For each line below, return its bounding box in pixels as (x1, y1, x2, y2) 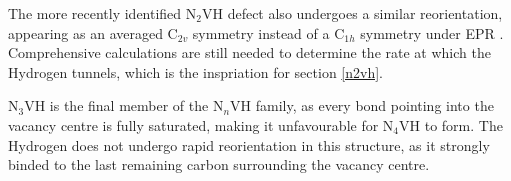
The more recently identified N (8, 3, 197, 23)
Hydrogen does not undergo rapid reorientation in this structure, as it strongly (8, 134, 490, 155)
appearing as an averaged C (8, 22, 178, 43)
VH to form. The (399, 114, 503, 135)
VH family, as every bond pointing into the (230, 95, 494, 116)
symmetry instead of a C (192, 22, 345, 43)
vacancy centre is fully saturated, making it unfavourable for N (8, 114, 394, 135)
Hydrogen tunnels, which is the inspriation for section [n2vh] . (8, 61, 383, 82)
